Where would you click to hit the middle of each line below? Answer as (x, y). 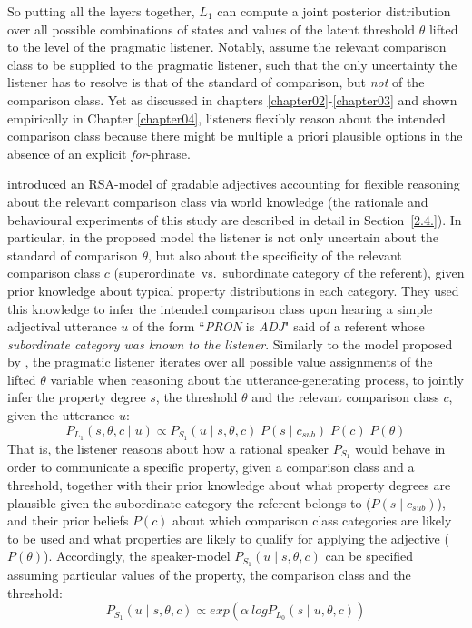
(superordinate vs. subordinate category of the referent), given (289, 273)
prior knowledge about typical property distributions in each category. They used (233, 290)
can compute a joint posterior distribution (334, 11)
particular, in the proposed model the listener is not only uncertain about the (223, 237)
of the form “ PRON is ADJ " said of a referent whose (278, 326)
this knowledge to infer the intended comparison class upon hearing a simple (220, 308)
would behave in (400, 448)
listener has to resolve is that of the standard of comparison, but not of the (216, 82)
